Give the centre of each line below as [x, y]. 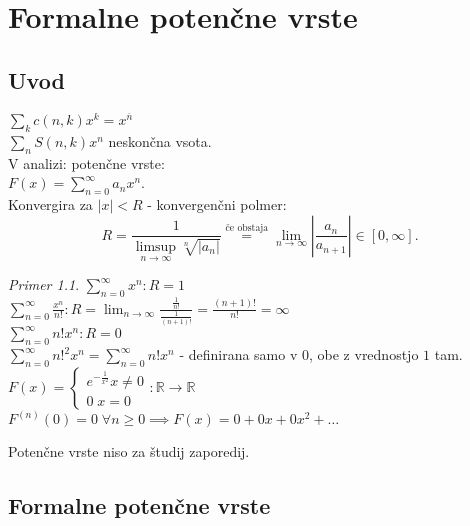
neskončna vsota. [160, 141]
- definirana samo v [238, 354]
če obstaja [247, 228]
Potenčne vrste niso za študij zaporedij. [129, 451]
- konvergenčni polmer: [217, 204]
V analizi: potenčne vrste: [86, 162]
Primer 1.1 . [44, 284]
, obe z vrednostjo [364, 354]
